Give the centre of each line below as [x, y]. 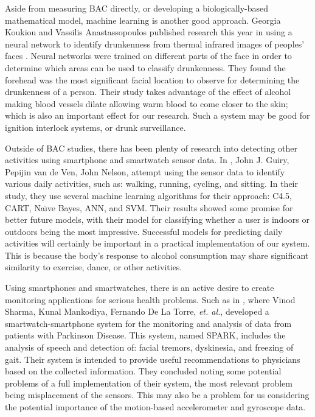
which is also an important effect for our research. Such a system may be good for [157, 115]
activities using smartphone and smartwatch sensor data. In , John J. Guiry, [147, 160]
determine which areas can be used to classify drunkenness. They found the [145, 67]
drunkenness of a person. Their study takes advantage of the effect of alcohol [148, 92]
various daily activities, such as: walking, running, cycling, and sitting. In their [152, 184]
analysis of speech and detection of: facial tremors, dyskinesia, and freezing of [149, 347]
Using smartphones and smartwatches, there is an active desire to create [140, 288]
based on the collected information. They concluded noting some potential [143, 371]
